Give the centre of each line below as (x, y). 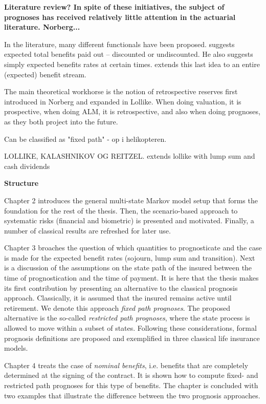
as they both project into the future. (61, 121)
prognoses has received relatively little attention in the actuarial (120, 17)
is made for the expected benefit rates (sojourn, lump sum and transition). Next (130, 257)
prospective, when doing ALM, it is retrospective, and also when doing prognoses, (132, 111)
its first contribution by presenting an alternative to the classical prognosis (121, 288)
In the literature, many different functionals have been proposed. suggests (119, 44)
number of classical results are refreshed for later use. (87, 230)
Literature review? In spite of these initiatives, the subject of (114, 7)
